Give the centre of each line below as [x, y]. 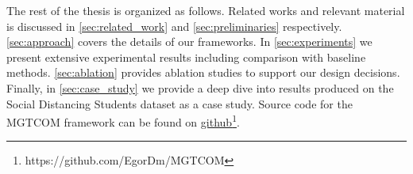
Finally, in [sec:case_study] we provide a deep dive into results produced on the [200, 87]
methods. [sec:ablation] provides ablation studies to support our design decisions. [203, 72]
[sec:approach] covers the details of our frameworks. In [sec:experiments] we [189, 42]
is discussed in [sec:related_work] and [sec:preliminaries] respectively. [174, 26]
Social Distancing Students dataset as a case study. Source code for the [179, 103]
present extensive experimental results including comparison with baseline [186, 57]
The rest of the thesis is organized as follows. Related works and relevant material [206, 10]
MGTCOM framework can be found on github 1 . [123, 121]
